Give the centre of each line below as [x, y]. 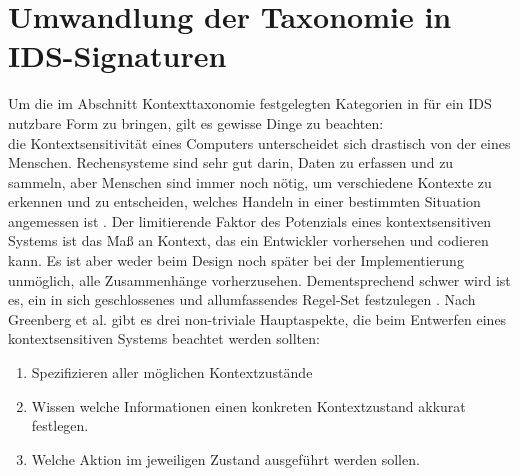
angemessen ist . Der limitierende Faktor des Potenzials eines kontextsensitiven [250, 220]
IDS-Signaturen [117, 55]
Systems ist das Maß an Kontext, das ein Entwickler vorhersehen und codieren [248, 240]
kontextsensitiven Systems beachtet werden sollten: [164, 338]
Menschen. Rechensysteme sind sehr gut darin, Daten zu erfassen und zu [231, 162]
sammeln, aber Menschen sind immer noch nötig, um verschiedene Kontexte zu [250, 181]
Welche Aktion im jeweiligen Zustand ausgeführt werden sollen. [225, 458]
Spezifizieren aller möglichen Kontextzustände [172, 372]
